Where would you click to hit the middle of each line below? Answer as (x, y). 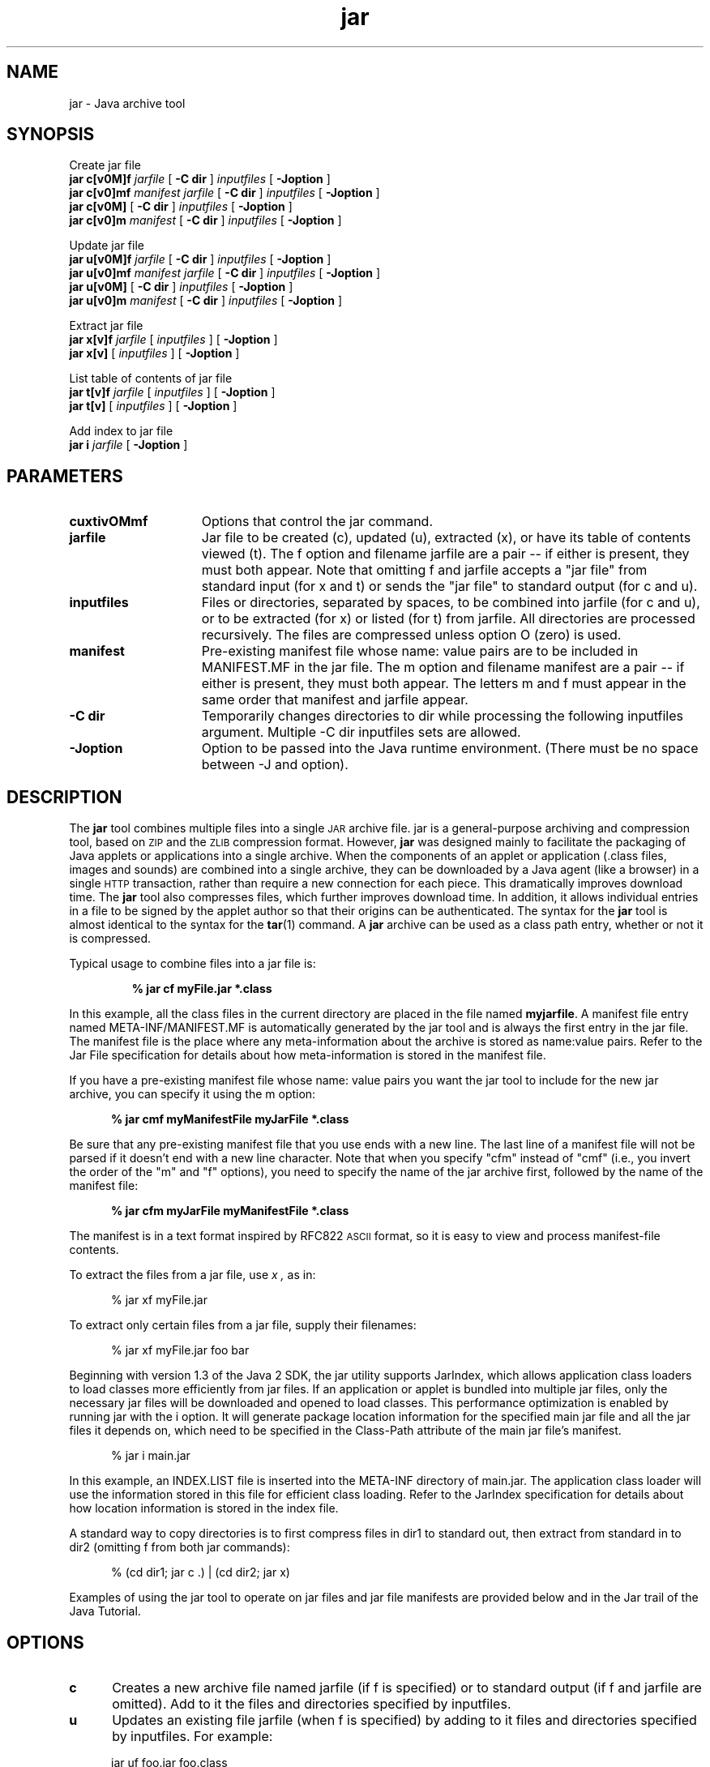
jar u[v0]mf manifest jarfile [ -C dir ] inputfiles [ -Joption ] (225, 273)
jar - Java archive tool (127, 103)
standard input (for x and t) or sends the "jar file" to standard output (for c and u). (449, 586)
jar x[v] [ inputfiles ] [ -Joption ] (154, 353)
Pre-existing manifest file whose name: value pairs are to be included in (420, 651)
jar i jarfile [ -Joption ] (128, 445)
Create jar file (105, 165)
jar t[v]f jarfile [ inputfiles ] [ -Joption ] (172, 392)
